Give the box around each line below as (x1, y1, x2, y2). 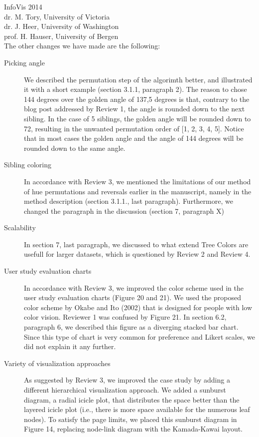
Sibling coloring (4, 159, 51, 170)
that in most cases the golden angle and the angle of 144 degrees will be (24, 133, 244, 143)
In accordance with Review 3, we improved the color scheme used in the (24, 282, 244, 293)
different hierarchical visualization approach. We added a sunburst (24, 385, 226, 395)
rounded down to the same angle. (24, 142, 126, 153)
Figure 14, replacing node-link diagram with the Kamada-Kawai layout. (24, 424, 243, 434)
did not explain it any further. (24, 341, 116, 352)
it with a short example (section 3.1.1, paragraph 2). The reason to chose (24, 84, 247, 94)
